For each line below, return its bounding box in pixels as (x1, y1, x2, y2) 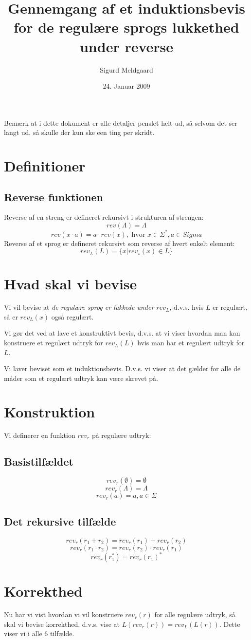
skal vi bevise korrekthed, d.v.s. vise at (4, 619, 120, 629)
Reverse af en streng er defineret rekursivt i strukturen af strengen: (4, 212, 204, 222)
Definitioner (4, 156, 86, 176)
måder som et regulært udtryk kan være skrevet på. (4, 373, 158, 383)
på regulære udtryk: (91, 430, 151, 440)
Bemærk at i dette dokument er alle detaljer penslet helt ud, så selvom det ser (4, 117, 237, 128)
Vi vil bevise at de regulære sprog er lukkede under (4, 302, 154, 312)
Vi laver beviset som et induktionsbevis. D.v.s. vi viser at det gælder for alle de (4, 363, 241, 374)
